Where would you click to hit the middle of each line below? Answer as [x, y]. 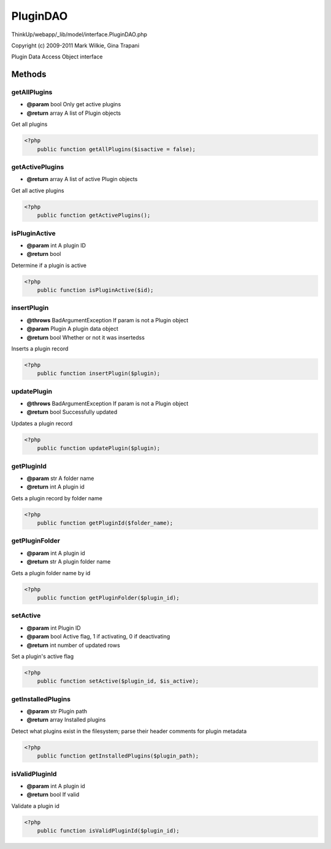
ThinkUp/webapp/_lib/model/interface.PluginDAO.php [79, 34]
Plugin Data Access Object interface [57, 57]
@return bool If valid [53, 794]
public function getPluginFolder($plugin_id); [108, 598]
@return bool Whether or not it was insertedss [86, 337]
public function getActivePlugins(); [94, 215]
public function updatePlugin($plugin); [99, 448]
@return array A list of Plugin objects [74, 113]
